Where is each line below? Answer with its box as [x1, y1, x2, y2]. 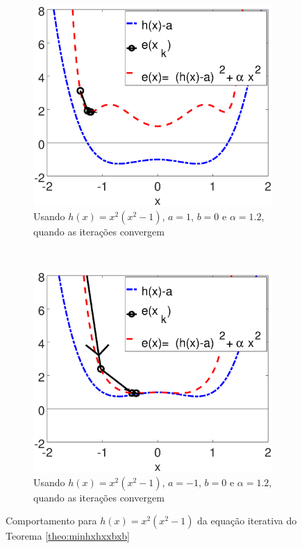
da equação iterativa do [197, 513, 297, 528]
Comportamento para [6, 513, 97, 528]
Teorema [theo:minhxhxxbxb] [6, 529, 130, 543]
